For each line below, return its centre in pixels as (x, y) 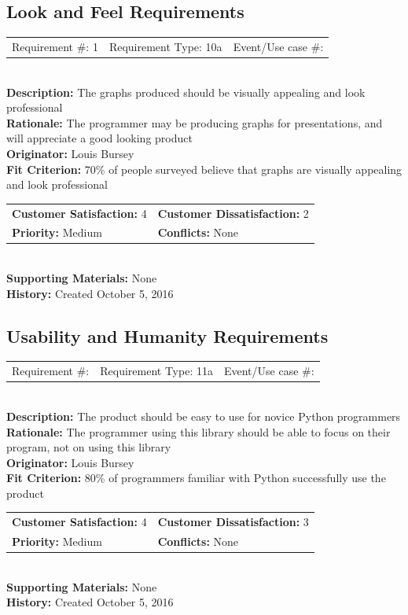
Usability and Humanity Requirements (167, 335)
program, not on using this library (89, 447)
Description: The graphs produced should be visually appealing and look (186, 92)
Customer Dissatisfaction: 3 (233, 522)
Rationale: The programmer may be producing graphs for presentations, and (195, 122)
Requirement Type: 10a (165, 46)
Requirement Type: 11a (156, 371)
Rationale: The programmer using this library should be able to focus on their (198, 431)
